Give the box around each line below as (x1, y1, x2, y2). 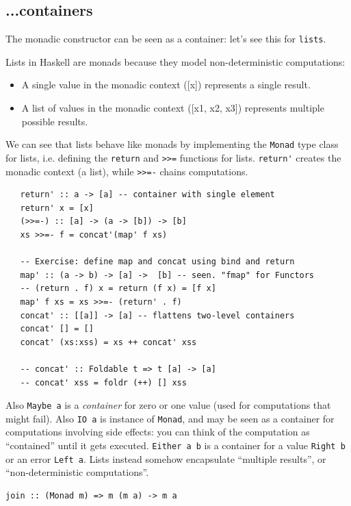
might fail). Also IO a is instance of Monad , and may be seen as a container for (5, 411, 335, 425)
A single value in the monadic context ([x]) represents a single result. (21, 77, 311, 92)
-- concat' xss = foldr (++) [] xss (20, 377, 187, 388)
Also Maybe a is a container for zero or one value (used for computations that (5, 398, 331, 412)
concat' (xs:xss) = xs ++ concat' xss (20, 337, 197, 347)
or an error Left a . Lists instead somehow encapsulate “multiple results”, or (5, 451, 326, 466)
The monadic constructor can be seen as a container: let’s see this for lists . (5, 31, 326, 46)
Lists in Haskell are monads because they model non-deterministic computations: (5, 54, 346, 68)
